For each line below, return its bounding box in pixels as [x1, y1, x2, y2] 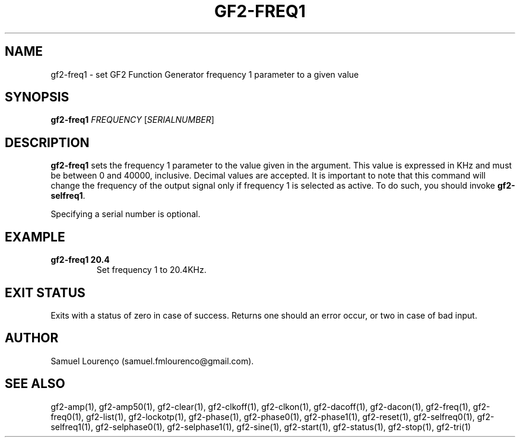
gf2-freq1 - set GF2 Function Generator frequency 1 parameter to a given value [50, 69, 359, 80]
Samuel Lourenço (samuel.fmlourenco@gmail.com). [50, 355, 254, 366]
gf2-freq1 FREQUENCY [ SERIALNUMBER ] [50, 115, 214, 125]
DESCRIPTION [5, 135, 90, 150]
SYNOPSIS [5, 90, 69, 105]
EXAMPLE [5, 229, 65, 244]
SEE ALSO [5, 376, 65, 392]
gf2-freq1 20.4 [50, 255, 110, 265]
